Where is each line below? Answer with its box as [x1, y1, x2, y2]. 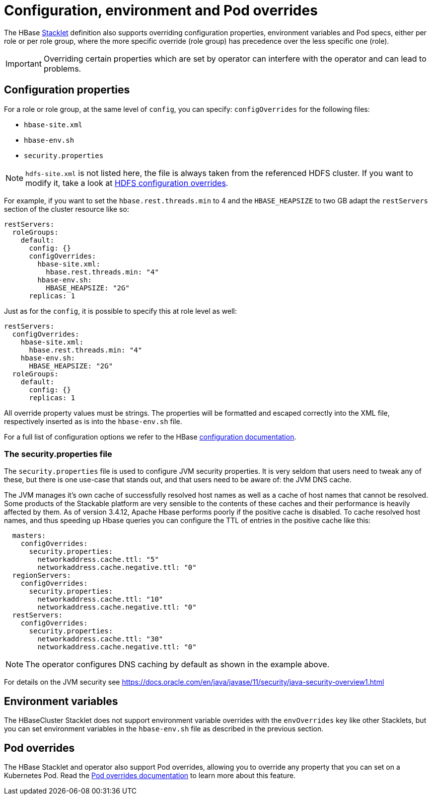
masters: [12, 532, 46, 540]
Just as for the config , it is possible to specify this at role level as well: [4, 306, 237, 315]
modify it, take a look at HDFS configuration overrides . [25, 178, 228, 188]
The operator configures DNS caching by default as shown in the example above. [25, 659, 330, 670]
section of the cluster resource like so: [4, 204, 129, 213]
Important [5, 58, 42, 69]
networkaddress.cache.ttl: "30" [37, 635, 163, 643]
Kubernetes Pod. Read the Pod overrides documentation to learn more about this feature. [4, 771, 296, 780]
